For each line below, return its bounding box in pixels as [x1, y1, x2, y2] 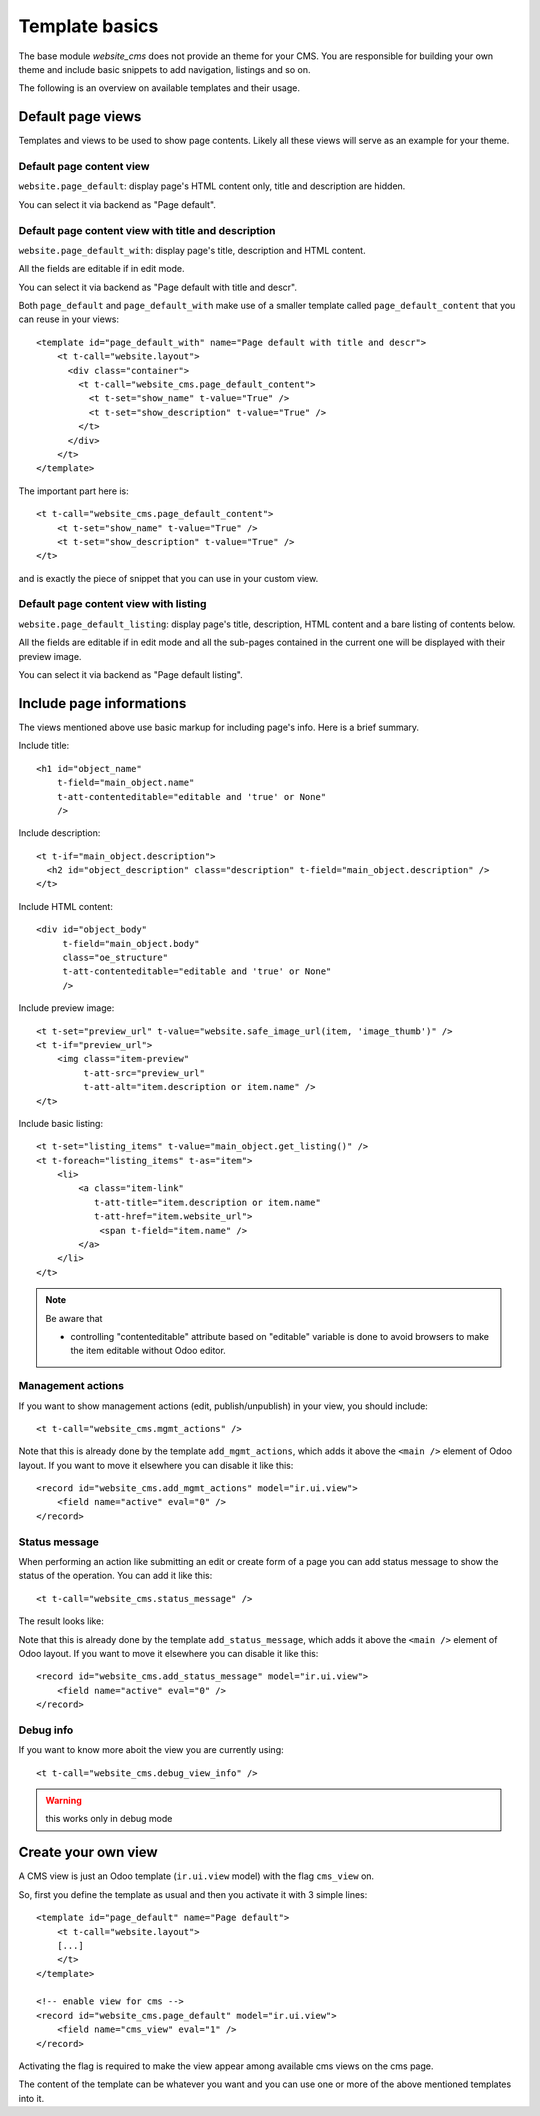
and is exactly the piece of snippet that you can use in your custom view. [18, 572, 319, 584]
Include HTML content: [18, 900, 114, 912]
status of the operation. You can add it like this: [18, 1570, 213, 1582]
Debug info [18, 1723, 74, 1737]
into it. [18, 2092, 45, 2104]
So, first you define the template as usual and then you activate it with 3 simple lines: [18, 1888, 368, 1900]
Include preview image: [18, 1002, 115, 1014]
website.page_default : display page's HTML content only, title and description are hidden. [18, 180, 406, 192]
